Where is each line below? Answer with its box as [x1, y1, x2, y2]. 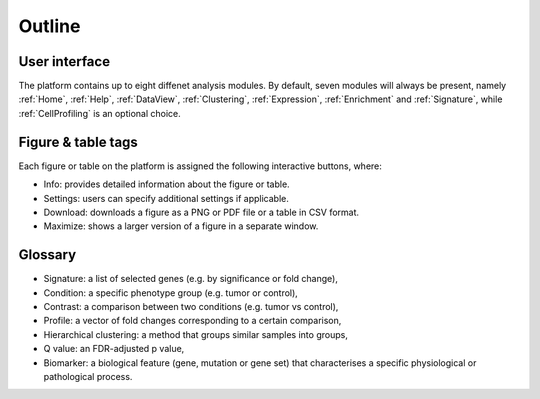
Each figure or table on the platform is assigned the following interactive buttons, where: [18, 160, 382, 172]
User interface [18, 53, 110, 70]
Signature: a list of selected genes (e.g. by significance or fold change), [43, 273, 339, 285]
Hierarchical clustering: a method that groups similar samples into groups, [43, 328, 349, 340]
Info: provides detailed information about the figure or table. [43, 178, 290, 190]
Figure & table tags [18, 133, 139, 150]
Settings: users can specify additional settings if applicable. [43, 192, 290, 204]
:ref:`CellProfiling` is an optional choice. [18, 107, 182, 119]
